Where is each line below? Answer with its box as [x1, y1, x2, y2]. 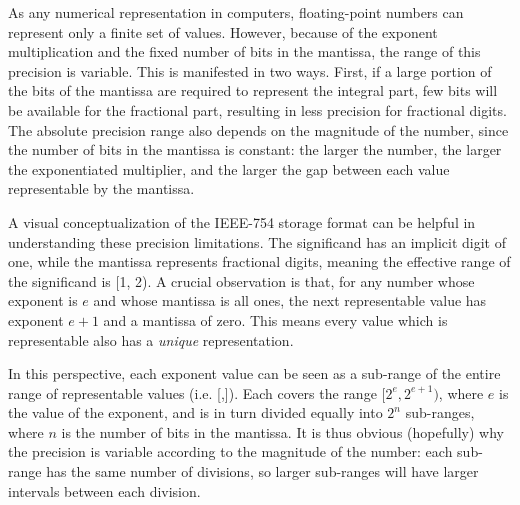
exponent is [8, 290, 78, 311]
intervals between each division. [8, 480, 201, 501]
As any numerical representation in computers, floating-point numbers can [8, 2, 464, 22]
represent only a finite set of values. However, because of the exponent [8, 21, 438, 42]
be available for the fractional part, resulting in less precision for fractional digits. [8, 99, 507, 120]
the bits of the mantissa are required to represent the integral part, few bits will [8, 80, 498, 101]
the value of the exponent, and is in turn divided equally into [8, 402, 383, 423]
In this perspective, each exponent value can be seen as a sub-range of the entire [8, 363, 501, 384]
